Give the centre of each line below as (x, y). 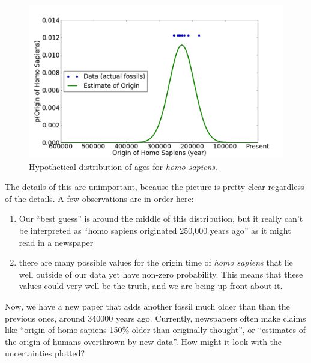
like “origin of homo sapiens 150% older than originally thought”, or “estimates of (155, 330)
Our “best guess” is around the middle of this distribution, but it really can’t (161, 218)
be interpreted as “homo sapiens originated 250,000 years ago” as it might (155, 230)
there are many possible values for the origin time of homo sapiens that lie (156, 262)
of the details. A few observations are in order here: (99, 198)
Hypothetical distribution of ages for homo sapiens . (123, 166)
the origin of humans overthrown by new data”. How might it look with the (143, 341)
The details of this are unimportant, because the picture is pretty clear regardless (155, 187)
